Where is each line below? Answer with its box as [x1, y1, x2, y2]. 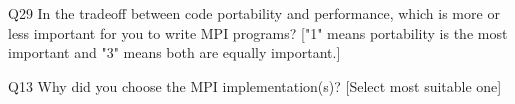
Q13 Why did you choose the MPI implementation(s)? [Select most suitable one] [8, 75, 502, 96]
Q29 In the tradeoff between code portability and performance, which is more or [8, 3, 500, 23]
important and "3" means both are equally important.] [8, 42, 341, 63]
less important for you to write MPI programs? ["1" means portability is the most [8, 22, 508, 43]
